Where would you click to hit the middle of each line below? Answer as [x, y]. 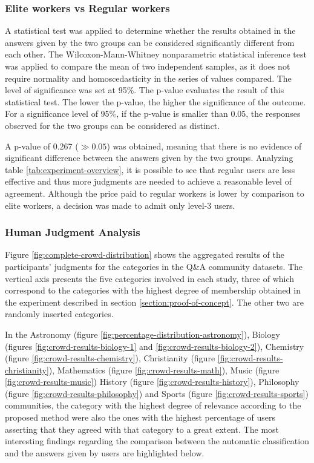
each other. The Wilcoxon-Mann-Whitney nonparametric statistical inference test [156, 54]
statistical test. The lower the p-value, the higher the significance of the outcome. [155, 101]
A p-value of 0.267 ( [42, 146]
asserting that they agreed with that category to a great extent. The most [142, 429]
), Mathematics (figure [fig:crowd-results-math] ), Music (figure [164, 369]
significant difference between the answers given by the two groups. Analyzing [149, 158]
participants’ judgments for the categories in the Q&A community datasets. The [154, 266]
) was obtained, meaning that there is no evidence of [204, 146]
